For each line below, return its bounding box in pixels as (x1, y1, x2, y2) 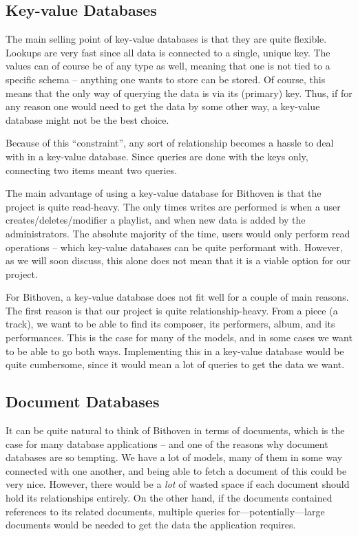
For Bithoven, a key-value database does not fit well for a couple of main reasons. (6, 290, 349, 304)
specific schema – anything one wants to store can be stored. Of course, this (6, 72, 326, 86)
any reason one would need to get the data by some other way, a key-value (6, 99, 320, 114)
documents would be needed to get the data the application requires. (6, 517, 296, 532)
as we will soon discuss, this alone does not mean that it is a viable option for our (6, 253, 351, 268)
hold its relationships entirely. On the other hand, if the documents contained (6, 491, 333, 505)
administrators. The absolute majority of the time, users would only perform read (6, 226, 350, 240)
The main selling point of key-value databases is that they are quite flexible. (6, 32, 327, 46)
